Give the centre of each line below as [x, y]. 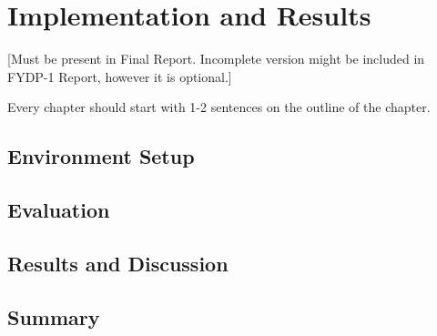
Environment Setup [101, 156]
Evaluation [59, 210]
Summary [54, 316]
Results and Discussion [118, 263]
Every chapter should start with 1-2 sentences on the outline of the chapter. [219, 107]
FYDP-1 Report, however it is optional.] [120, 76]
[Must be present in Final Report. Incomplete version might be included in [216, 59]
